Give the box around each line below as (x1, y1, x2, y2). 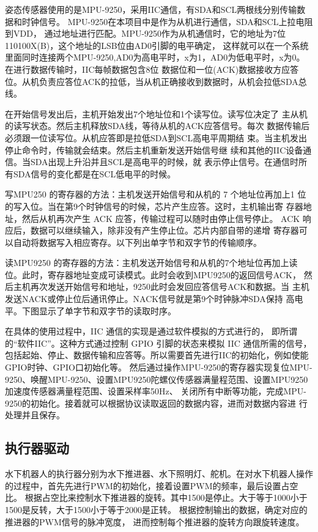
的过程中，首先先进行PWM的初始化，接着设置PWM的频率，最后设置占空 (5, 479, 298, 492)
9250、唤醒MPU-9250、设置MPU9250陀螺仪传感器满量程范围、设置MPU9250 (5, 372, 308, 385)
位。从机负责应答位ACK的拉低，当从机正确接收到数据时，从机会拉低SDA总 (5, 75, 307, 87)
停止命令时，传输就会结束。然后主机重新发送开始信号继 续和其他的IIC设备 (5, 143, 303, 156)
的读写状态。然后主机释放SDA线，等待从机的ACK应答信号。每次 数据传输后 (5, 119, 310, 132)
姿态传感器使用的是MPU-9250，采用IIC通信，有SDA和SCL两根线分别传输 (5, 3, 297, 15)
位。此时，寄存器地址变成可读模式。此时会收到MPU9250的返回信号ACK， (5, 268, 301, 281)
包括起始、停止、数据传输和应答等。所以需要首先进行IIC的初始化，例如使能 (5, 349, 309, 361)
